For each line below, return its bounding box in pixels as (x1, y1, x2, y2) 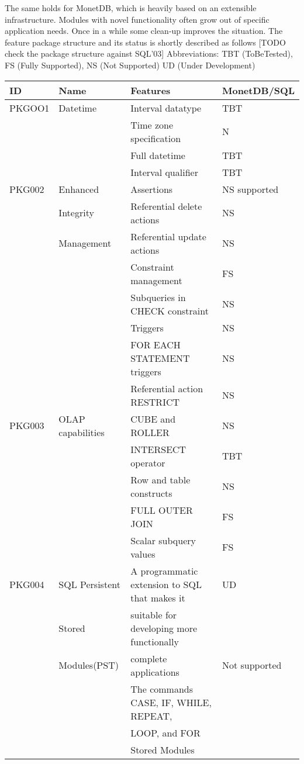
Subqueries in (130, 290, 186, 304)
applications (130, 665, 179, 679)
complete (130, 651, 167, 665)
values (130, 547, 156, 561)
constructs (130, 486, 172, 500)
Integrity (58, 206, 94, 220)
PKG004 (9, 577, 44, 591)
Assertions (130, 182, 173, 196)
